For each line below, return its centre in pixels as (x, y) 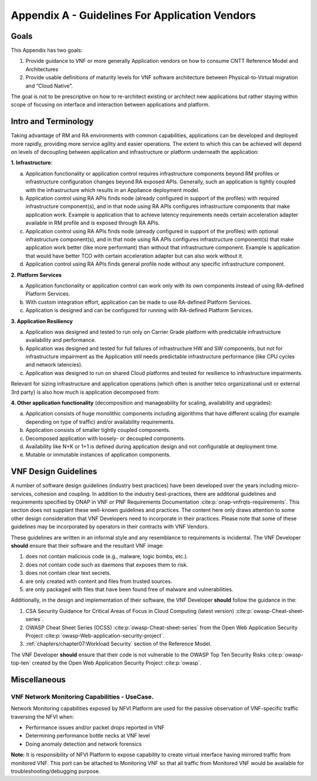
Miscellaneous (38, 680)
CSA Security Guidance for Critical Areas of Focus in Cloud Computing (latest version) (130, 611)
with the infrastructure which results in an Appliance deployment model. (112, 190)
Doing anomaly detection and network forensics (84, 744)
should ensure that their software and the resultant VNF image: (87, 546)
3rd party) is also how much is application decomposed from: (85, 392)
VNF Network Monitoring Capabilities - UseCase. (82, 696)
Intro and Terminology (52, 121)
